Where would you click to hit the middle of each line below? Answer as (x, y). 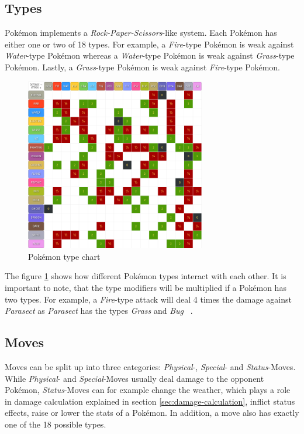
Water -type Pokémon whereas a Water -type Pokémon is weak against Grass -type (150, 55)
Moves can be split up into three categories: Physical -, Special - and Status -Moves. (150, 367)
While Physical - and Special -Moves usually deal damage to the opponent (134, 378)
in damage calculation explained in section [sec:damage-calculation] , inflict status (150, 401)
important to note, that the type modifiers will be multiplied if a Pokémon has (146, 288)
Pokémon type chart (64, 256)
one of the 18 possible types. (56, 424)
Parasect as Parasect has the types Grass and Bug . (99, 311)
